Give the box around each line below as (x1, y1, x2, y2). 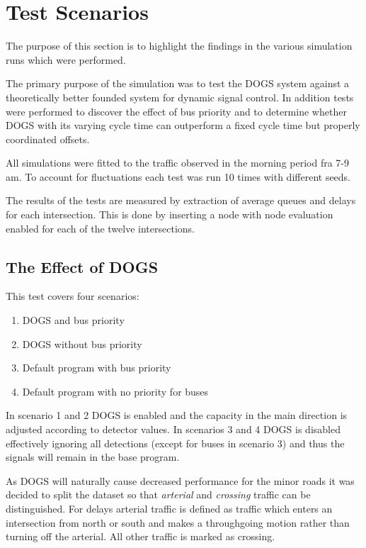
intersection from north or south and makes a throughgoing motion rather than (6, 515, 350, 530)
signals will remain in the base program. (6, 449, 180, 464)
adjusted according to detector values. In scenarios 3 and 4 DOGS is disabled (6, 422, 341, 437)
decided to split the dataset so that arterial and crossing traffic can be (6, 487, 311, 502)
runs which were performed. (6, 52, 126, 67)
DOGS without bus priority (22, 336, 142, 351)
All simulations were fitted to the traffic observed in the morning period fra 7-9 (6, 155, 350, 170)
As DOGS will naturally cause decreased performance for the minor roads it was (6, 473, 355, 488)
